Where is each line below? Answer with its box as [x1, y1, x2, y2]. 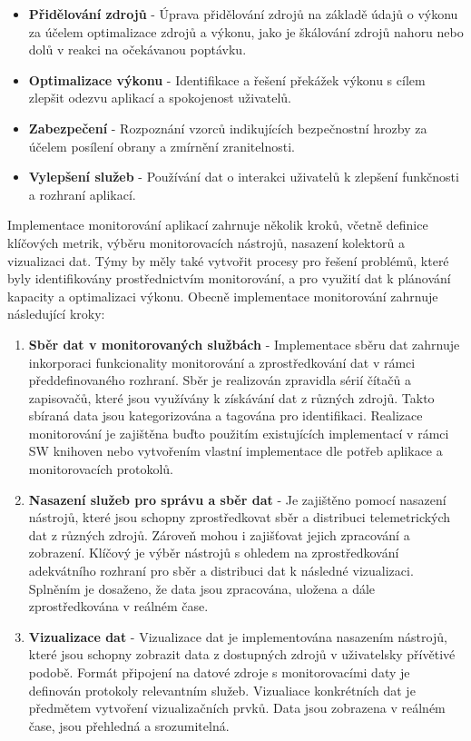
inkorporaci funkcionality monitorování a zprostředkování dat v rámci [28, 352, 416, 371]
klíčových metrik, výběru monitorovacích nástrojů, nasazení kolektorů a [7, 232, 405, 252]
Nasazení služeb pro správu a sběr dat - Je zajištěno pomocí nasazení [28, 489, 446, 509]
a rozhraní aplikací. [28, 184, 136, 203]
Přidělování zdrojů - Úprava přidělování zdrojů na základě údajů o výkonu [28, 5, 458, 23]
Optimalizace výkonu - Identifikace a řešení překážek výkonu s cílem [28, 70, 426, 89]
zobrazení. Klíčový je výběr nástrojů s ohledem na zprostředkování [28, 543, 399, 562]
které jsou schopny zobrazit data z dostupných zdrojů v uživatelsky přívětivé [28, 645, 456, 664]
